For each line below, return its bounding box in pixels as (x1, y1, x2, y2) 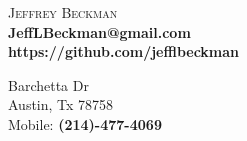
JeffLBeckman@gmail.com (8, 21, 191, 42)
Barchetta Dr (8, 74, 89, 95)
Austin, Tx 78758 (8, 94, 114, 115)
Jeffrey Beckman (8, 2, 118, 22)
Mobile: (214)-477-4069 (8, 113, 162, 134)
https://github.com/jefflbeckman (8, 41, 240, 62)
